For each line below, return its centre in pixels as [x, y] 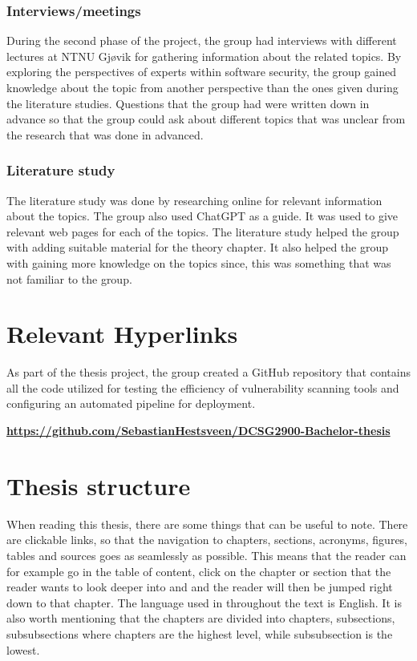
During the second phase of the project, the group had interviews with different [202, 40]
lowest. [23, 649]
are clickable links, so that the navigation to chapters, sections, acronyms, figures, [207, 540]
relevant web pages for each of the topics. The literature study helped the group [203, 231]
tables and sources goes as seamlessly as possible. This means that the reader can [206, 555]
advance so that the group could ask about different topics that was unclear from [206, 119]
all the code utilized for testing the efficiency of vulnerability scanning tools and [203, 387]
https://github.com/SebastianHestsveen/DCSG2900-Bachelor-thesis [198, 431]
